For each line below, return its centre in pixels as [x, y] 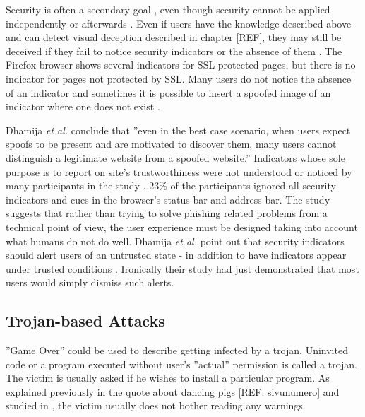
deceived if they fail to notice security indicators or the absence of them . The [174, 51]
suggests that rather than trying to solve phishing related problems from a [167, 213]
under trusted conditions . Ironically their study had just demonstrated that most [182, 268]
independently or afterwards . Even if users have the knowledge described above [179, 23]
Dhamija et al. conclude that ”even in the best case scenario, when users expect [178, 130]
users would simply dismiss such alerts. [90, 282]
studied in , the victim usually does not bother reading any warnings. [156, 405]
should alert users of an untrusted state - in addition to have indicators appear [176, 255]
